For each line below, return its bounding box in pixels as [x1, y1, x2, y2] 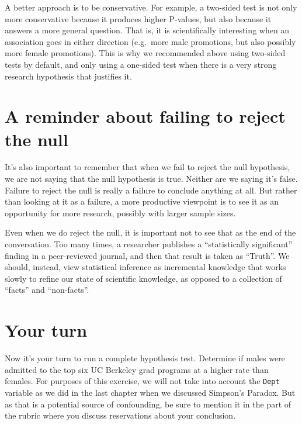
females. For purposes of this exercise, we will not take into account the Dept [5, 375, 280, 387]
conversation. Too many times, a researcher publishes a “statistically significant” [5, 238, 293, 250]
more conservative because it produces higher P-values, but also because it [5, 12, 272, 25]
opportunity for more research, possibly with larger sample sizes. [5, 206, 236, 219]
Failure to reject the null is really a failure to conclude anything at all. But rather [5, 184, 297, 196]
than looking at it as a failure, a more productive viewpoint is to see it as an [5, 195, 279, 208]
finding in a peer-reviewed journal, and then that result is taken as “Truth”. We [5, 249, 290, 261]
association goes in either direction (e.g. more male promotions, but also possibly [5, 35, 296, 47]
